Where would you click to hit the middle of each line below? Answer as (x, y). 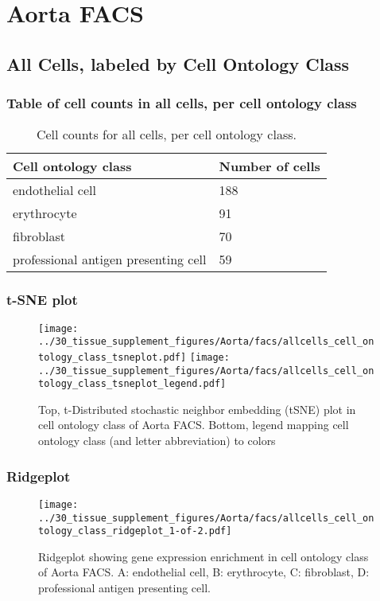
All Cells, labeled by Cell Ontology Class (178, 63)
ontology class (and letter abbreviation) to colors (157, 441)
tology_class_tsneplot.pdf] (112, 357)
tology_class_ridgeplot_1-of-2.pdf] (135, 531)
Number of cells (269, 166)
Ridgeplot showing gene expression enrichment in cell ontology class (204, 556)
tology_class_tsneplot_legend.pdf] (132, 384)
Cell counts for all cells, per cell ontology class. (166, 135)
